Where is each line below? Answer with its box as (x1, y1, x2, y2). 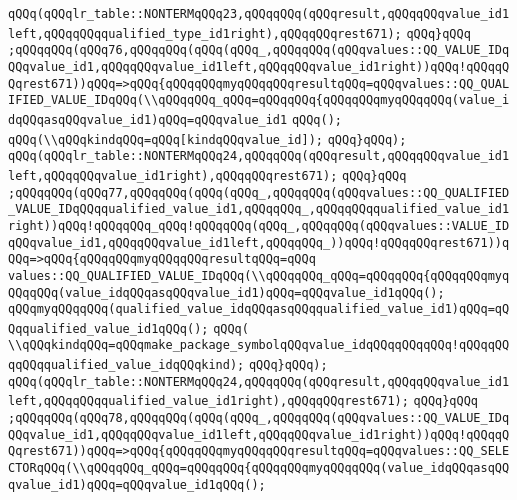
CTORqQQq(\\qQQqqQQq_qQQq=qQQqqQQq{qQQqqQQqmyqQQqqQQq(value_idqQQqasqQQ (8, 461, 510, 476)
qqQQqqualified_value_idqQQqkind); (8, 358, 245, 373)
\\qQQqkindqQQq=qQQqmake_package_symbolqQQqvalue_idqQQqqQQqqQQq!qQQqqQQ (8, 338, 510, 353)
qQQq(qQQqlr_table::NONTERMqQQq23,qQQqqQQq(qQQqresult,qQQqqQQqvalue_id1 (8, 7, 510, 21)
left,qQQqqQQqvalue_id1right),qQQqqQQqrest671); (8, 168, 338, 183)
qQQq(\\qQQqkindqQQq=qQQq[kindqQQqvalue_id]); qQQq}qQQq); (8, 132, 407, 147)
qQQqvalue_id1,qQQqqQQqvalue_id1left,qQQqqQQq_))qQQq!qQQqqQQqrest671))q (8, 235, 510, 250)
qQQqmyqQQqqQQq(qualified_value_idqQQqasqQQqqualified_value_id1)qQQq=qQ (8, 302, 510, 317)
